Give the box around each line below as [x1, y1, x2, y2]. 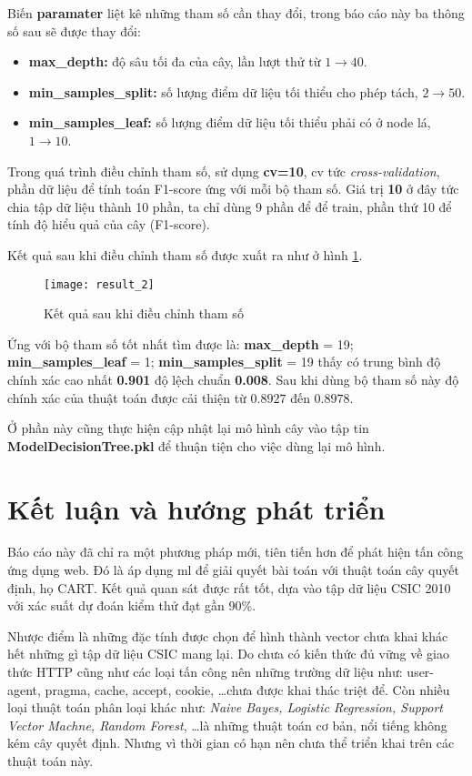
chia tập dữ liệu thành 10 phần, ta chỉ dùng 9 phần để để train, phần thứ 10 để [7, 197, 452, 216]
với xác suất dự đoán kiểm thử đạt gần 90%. [7, 596, 256, 615]
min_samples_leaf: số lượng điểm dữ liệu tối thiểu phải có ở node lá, [28, 113, 431, 132]
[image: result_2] [44, 277, 155, 291]
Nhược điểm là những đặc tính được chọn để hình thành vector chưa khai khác [7, 626, 448, 645]
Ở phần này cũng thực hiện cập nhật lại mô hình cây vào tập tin [7, 418, 369, 438]
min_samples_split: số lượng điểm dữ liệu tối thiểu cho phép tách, [28, 82, 418, 101]
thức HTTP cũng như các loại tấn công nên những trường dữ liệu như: [7, 662, 403, 681]
